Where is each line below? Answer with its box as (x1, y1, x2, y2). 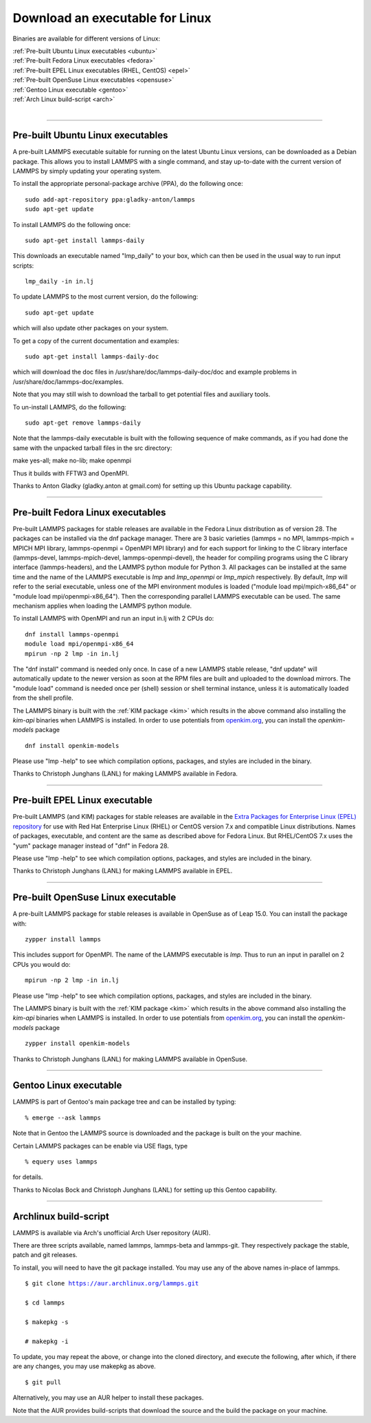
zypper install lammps (25, 936, 102, 943)
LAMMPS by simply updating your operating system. (12, 167, 161, 175)
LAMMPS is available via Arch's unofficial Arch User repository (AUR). (12, 1228, 211, 1237)
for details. (12, 1173, 43, 1181)
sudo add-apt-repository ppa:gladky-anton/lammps (25, 195, 196, 203)
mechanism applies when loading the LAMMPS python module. (12, 601, 192, 610)
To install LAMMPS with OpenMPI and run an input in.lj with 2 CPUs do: (12, 614, 214, 623)
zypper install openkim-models (25, 1040, 131, 1047)
